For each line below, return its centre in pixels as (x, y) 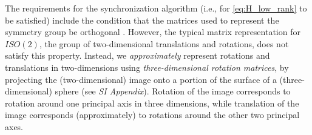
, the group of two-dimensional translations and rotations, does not (164, 43)
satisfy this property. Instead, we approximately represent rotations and (137, 55)
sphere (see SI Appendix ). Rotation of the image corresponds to (173, 91)
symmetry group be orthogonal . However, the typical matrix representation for (153, 32)
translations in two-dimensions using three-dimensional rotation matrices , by (147, 67)
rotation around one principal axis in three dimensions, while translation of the (152, 103)
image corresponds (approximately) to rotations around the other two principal (152, 115)
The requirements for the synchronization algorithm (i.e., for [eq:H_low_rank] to (156, 8)
